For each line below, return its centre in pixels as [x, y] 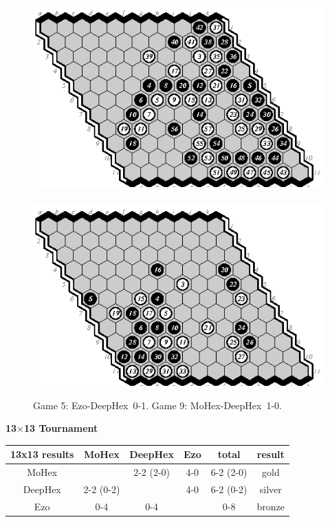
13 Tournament [61, 428]
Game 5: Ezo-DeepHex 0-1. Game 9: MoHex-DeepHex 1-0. [157, 405]
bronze [271, 506]
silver [271, 489]
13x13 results [42, 454]
